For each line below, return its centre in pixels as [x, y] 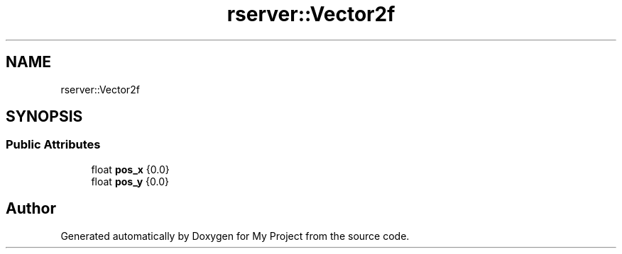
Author [31, 209]
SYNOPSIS [44, 117]
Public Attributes [53, 145]
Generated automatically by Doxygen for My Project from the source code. [235, 236]
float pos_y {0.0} [130, 181]
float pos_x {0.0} [130, 169]
